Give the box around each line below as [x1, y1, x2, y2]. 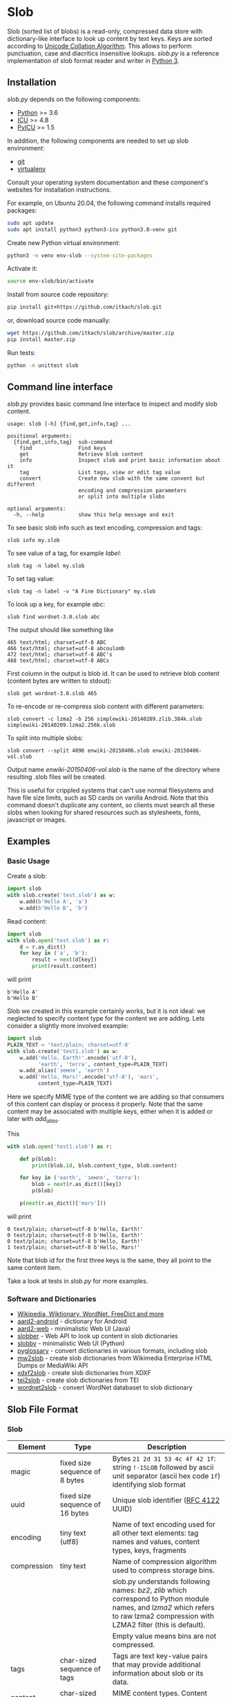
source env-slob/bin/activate [7, 278, 95, 285]
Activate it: [7, 264, 38, 273]
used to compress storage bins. [112, 1565, 215, 1575]
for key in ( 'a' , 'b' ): [19, 950, 88, 957]
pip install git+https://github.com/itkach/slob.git [7, 304, 162, 311]
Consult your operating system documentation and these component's [7, 178, 209, 186]
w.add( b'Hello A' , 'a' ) [19, 898, 88, 905]
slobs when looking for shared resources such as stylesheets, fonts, [7, 808, 202, 816]
